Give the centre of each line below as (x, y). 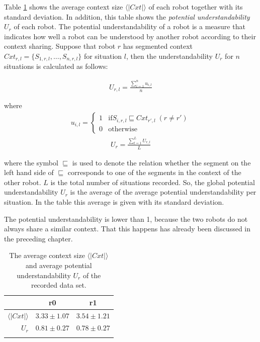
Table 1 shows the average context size (64, 7)
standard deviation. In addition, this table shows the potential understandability (127, 16)
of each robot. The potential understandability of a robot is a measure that (129, 26)
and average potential (59, 265)
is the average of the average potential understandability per (163, 192)
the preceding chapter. (38, 238)
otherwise (123, 129)
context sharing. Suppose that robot (60, 46)
